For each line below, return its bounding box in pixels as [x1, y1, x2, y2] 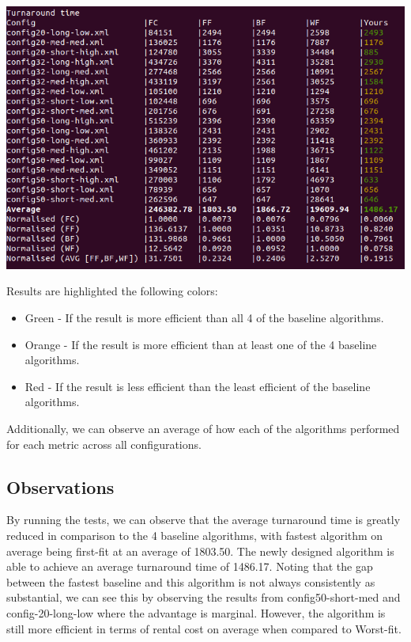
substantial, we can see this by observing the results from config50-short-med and [6, 589, 401, 606]
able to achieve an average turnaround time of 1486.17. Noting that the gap [6, 558, 373, 575]
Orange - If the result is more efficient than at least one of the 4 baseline [25, 336, 377, 352]
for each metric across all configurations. [6, 435, 202, 452]
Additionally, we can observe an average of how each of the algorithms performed [6, 420, 400, 437]
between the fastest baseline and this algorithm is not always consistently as [6, 573, 375, 590]
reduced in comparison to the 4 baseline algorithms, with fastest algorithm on [6, 527, 383, 543]
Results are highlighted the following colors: [6, 283, 218, 299]
